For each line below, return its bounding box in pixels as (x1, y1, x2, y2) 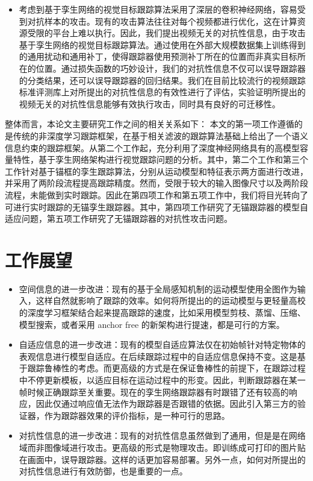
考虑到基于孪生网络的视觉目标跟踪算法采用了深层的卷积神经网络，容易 (19, 3, 297, 15)
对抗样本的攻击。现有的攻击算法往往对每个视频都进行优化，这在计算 (27, 14, 297, 27)
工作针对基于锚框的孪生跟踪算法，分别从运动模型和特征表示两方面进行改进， (5, 165, 308, 177)
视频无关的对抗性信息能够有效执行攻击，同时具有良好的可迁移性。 (19, 97, 280, 110)
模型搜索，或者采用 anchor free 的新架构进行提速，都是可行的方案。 (19, 318, 285, 330)
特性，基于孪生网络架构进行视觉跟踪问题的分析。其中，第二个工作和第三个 (13, 153, 308, 166)
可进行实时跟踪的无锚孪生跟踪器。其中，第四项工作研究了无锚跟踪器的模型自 (5, 200, 308, 213)
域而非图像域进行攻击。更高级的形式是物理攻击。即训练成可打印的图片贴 (19, 441, 306, 453)
